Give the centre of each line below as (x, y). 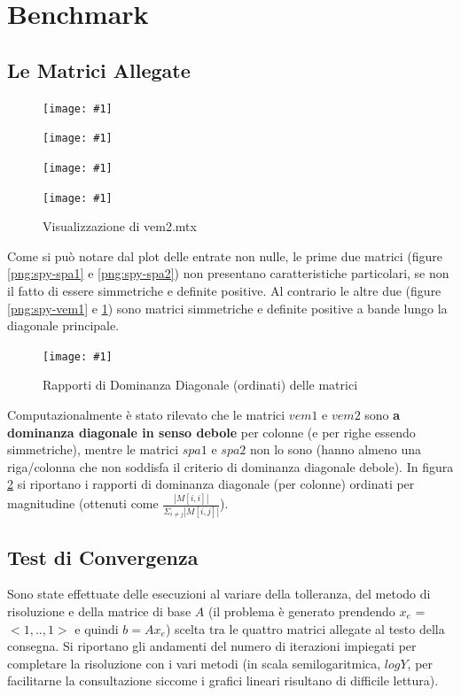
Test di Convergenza (103, 557)
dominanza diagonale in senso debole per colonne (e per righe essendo (211, 432)
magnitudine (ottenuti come (83, 503)
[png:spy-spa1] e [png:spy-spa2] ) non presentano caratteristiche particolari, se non (228, 273)
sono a (383, 415)
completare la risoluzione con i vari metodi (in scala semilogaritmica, (194, 663)
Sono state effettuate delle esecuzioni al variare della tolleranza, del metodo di (219, 594)
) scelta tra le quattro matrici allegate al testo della (305, 628)
